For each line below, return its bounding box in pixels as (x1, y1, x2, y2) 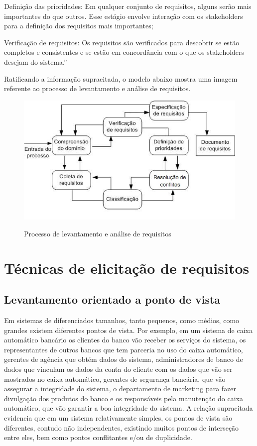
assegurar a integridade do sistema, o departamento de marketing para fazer (4, 383, 237, 394)
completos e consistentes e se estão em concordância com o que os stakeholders (4, 47, 245, 57)
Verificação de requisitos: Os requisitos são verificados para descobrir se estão (4, 37, 240, 47)
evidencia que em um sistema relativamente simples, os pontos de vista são (4, 413, 233, 423)
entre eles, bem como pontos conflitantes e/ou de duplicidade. (4, 432, 192, 443)
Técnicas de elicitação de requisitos (4, 257, 250, 278)
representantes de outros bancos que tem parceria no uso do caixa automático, (4, 344, 243, 354)
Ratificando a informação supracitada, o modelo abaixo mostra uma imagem (4, 73, 238, 84)
